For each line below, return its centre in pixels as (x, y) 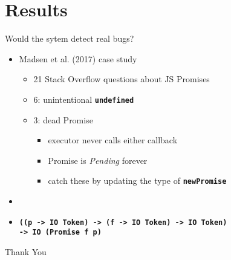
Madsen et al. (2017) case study (78, 58)
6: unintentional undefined (84, 99)
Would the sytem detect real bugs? (70, 38)
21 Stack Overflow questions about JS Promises (122, 79)
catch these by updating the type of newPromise (137, 180)
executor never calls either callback (113, 140)
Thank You (26, 251)
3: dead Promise (63, 119)
